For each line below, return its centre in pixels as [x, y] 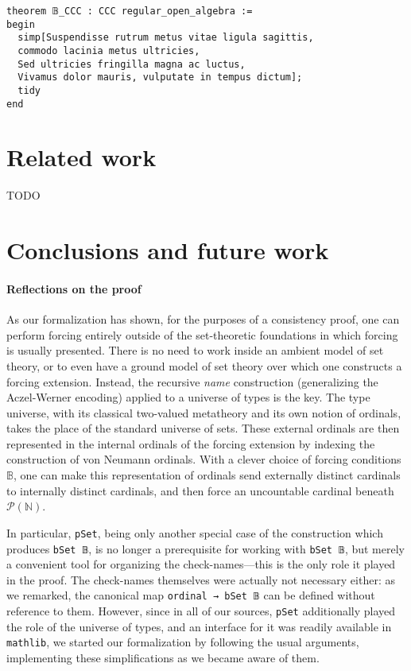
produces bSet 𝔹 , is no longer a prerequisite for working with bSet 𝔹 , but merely [205, 548]
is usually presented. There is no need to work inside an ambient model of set [195, 350]
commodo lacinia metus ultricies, [109, 50]
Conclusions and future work [168, 250]
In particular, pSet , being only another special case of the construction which [195, 532]
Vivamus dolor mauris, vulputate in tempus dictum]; [160, 78]
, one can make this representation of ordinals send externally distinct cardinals [207, 475]
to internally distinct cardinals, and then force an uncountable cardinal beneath [200, 490]
